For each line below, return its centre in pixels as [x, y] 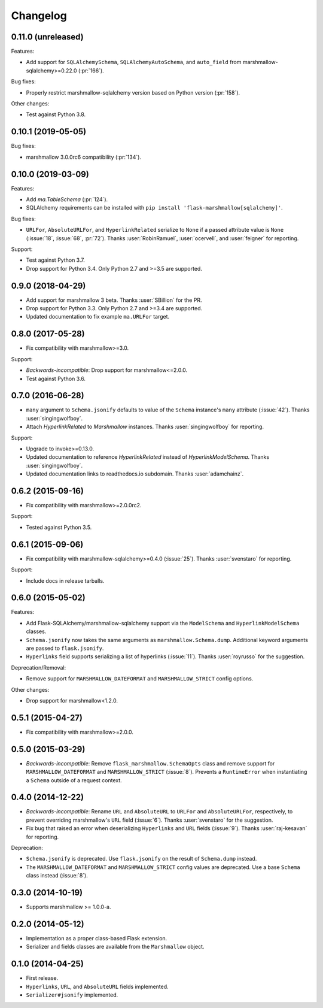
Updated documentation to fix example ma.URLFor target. [98, 317]
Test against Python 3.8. [56, 114]
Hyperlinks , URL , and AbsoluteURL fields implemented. [97, 986]
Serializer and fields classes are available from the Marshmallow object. [115, 947]
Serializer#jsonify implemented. [72, 995]
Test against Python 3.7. [55, 260]
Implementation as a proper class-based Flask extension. [97, 938]
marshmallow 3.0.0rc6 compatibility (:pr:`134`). [84, 157]
